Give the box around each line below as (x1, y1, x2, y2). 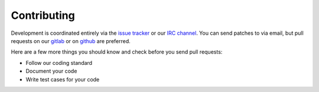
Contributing (11, 9, 75, 22)
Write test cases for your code (25, 75, 100, 83)
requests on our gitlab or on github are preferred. (11, 37, 131, 44)
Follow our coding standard (25, 59, 93, 66)
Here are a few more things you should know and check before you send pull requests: (11, 48, 223, 55)
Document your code (25, 68, 77, 75)
